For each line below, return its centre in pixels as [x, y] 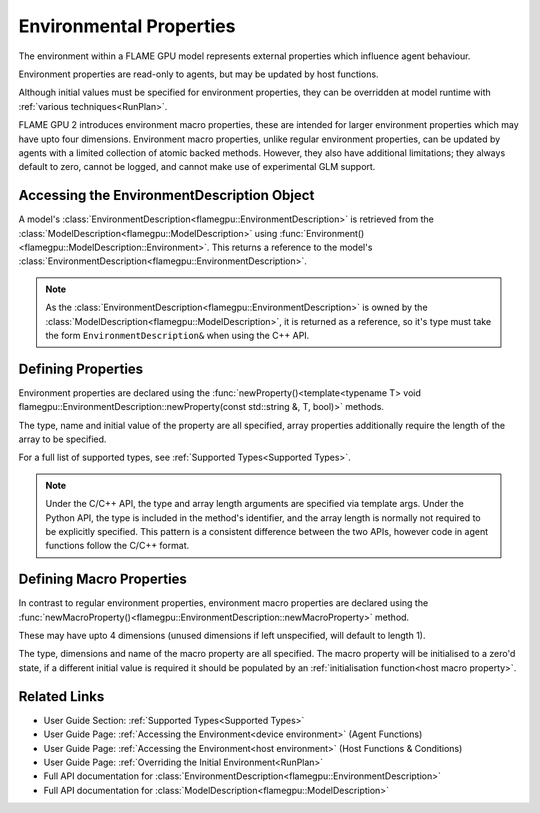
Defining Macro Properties [102, 579]
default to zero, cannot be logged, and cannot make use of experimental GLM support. [197, 167]
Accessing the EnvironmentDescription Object [166, 195]
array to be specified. [62, 439]
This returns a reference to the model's [292, 247]
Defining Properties [81, 368]
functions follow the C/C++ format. [117, 546]
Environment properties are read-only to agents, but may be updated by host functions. [198, 74]
